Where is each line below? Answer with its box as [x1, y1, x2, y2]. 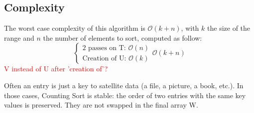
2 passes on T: [82, 44, 126, 52]
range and [4, 32, 34, 43]
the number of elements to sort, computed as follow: [43, 32, 202, 43]
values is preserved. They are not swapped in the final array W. [4, 100, 198, 110]
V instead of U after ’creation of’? [4, 63, 108, 74]
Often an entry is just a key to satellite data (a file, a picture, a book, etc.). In [4, 80, 244, 90]
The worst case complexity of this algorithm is [4, 23, 145, 33]
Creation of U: [82, 55, 127, 62]
